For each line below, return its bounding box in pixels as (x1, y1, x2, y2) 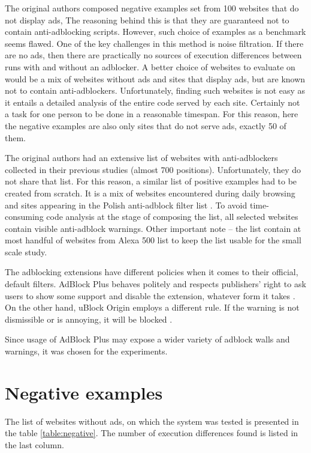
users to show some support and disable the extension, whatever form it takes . (5, 289, 295, 302)
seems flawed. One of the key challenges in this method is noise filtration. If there (5, 37, 304, 49)
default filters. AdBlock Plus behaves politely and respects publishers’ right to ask (5, 278, 306, 290)
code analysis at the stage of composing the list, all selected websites (46, 210, 298, 223)
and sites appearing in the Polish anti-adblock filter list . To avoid (5, 198, 247, 211)
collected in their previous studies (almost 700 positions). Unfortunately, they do (5, 163, 301, 175)
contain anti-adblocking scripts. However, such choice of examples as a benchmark (5, 25, 306, 38)
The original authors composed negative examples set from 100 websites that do (5, 2, 299, 14)
